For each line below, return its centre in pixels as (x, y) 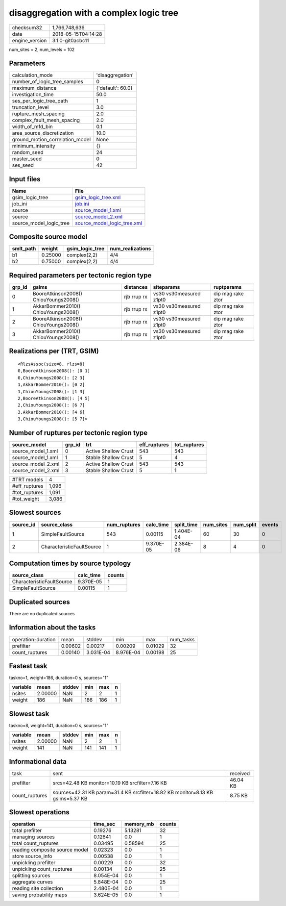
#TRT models (28, 479)
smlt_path (24, 249)
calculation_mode (33, 75)
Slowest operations (39, 812)
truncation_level (30, 107)
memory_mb (139, 824)
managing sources (33, 837)
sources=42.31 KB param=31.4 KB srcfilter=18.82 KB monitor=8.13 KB (133, 792)
